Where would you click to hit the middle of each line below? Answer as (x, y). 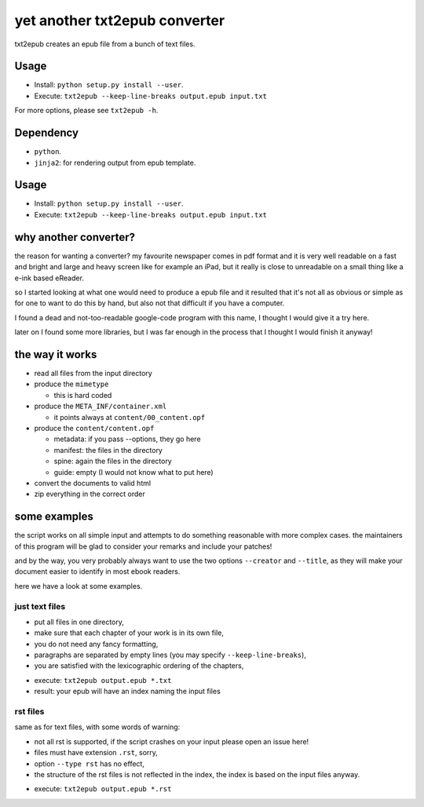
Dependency (46, 133)
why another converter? (75, 237)
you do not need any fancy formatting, (96, 644)
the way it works (56, 354)
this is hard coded (83, 395)
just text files (40, 606)
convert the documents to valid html (93, 483)
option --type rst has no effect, (90, 763)
